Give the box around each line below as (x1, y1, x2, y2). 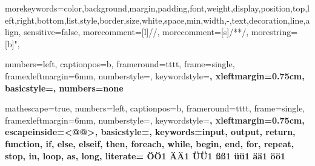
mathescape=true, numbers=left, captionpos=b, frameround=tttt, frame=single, (5, 102, 305, 115)
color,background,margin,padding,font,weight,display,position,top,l (64, 2, 310, 14)
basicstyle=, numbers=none (5, 81, 124, 94)
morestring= (251, 25, 298, 38)
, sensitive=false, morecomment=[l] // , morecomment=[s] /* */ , (18, 25, 249, 38)
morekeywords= (5, 2, 64, 14)
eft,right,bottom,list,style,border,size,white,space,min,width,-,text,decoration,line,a (5, 13, 310, 26)
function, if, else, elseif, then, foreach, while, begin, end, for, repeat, (5, 137, 294, 150)
